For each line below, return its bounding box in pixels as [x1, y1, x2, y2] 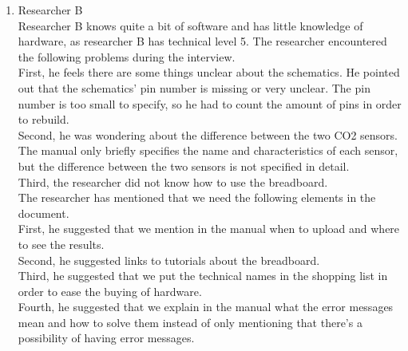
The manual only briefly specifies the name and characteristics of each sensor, [18, 142, 398, 159]
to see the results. [18, 235, 105, 252]
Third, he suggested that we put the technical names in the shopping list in [18, 267, 388, 284]
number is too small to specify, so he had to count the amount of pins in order [18, 95, 402, 112]
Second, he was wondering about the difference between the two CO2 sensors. [18, 126, 398, 143]
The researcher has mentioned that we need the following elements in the [18, 189, 376, 206]
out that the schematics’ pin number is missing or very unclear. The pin [18, 79, 370, 96]
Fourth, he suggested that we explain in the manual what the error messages [18, 298, 394, 315]
